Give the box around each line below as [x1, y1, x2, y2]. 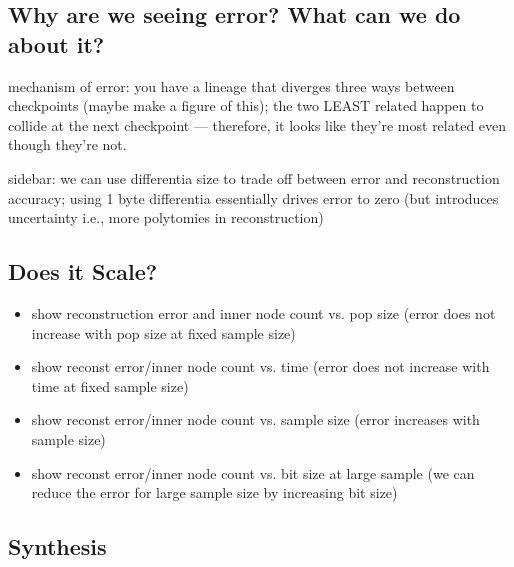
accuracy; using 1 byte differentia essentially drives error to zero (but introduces [8, 187, 499, 208]
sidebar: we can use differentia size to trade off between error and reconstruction [8, 167, 500, 188]
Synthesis [8, 531, 107, 562]
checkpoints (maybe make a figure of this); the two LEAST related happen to [8, 95, 484, 116]
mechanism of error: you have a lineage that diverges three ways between [8, 75, 455, 96]
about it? [8, 28, 105, 59]
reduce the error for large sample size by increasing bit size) [31, 482, 398, 503]
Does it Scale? [8, 256, 158, 287]
